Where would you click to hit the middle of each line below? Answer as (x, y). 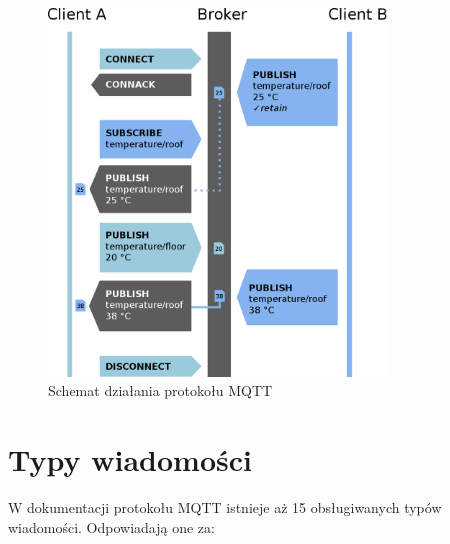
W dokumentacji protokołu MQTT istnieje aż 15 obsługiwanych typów (225, 507)
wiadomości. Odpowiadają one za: (111, 526)
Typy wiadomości (130, 459)
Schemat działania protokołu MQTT (160, 390)
